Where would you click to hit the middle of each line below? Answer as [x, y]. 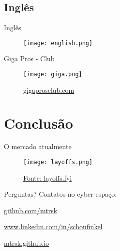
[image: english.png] [58, 43]
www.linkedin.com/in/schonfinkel [53, 226]
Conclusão [38, 123]
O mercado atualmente [38, 146]
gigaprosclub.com [49, 90]
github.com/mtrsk [31, 210]
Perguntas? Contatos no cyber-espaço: [60, 194]
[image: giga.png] [53, 75]
